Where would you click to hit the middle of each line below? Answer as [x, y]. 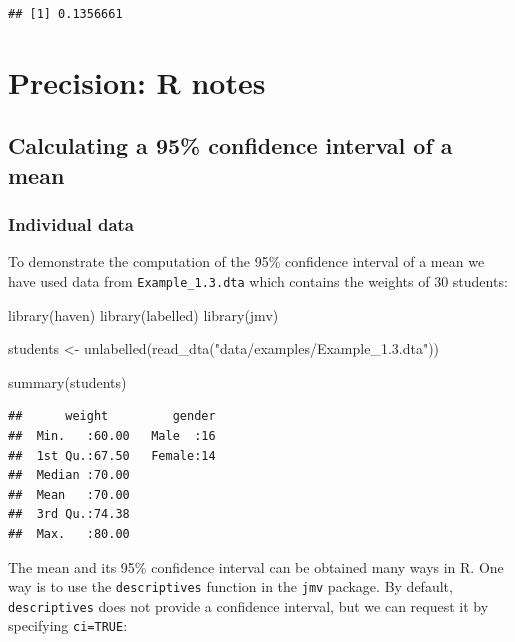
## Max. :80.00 [69, 533]
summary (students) [67, 381]
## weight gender [112, 416]
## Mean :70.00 [69, 494]
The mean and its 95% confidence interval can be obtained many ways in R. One [256, 566]
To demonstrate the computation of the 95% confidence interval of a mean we [246, 261]
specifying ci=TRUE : [68, 625]
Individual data [71, 224]
